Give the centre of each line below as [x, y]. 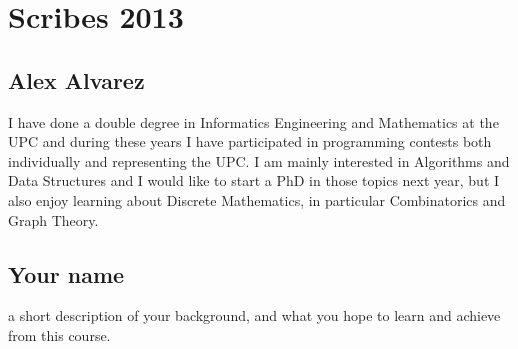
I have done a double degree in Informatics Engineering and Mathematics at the [253, 121]
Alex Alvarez [76, 79]
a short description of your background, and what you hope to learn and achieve [254, 315]
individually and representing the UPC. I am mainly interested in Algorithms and [259, 160]
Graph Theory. [53, 219]
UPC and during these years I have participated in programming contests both [250, 141]
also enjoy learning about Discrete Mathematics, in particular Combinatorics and [257, 199]
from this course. [59, 334]
